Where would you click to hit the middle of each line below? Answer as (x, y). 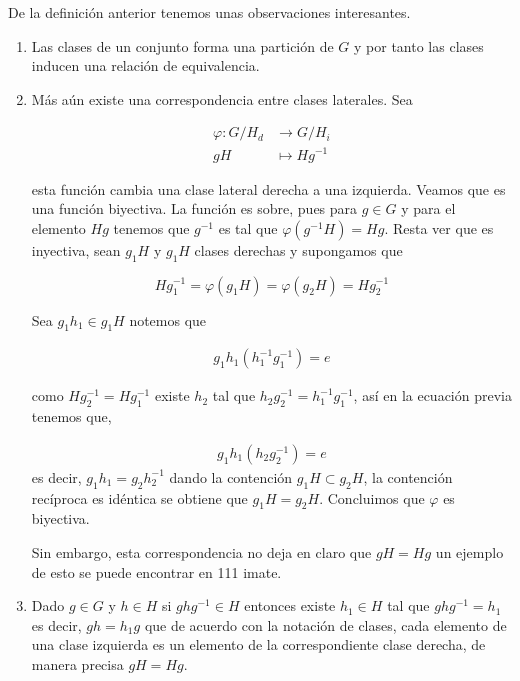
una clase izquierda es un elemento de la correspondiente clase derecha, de (258, 644)
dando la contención (231, 476)
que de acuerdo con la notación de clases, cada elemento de (325, 624)
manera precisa (77, 663)
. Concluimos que (372, 497)
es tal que (248, 227)
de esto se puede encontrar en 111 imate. (156, 571)
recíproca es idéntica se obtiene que (139, 497)
